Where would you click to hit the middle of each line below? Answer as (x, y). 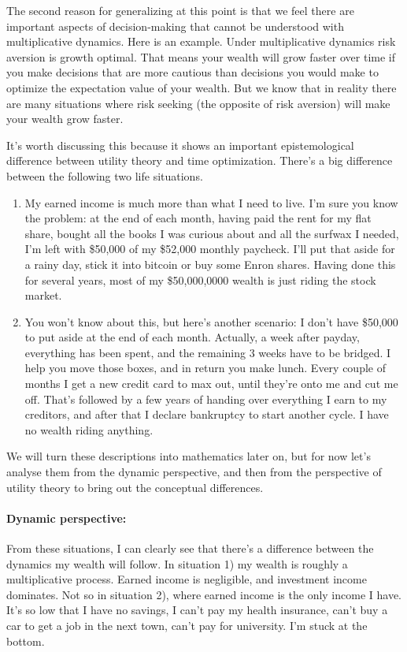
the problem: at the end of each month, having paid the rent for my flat (198, 218)
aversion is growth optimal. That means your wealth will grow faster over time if (201, 56)
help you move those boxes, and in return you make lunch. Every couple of (205, 368)
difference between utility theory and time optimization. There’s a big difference (200, 160)
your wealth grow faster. (65, 119)
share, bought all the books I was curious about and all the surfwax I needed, (212, 233)
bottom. (26, 641)
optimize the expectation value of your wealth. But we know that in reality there (202, 87)
